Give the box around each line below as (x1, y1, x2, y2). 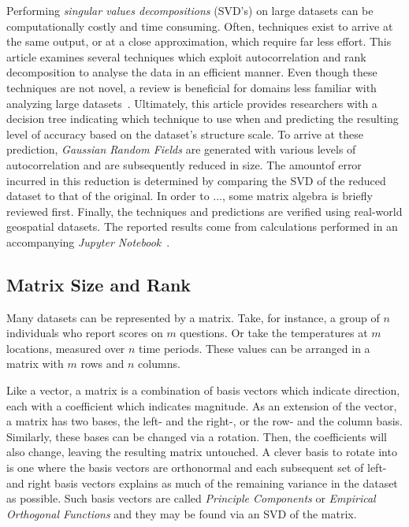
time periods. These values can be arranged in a (139, 340, 370, 356)
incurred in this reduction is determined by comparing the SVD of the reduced (6, 172, 386, 188)
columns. (138, 355, 180, 372)
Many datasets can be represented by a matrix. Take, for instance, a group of (6, 309, 380, 325)
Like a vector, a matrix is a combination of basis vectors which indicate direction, (6, 382, 400, 399)
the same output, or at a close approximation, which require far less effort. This (6, 33, 392, 50)
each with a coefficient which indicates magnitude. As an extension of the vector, (6, 397, 397, 414)
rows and (80, 355, 125, 372)
